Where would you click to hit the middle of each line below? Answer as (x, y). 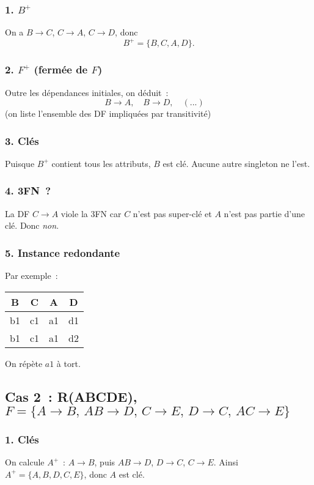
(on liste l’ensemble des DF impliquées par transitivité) (108, 113)
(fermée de (61, 69)
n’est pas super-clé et (172, 213)
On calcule (25, 462)
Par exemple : (31, 276)
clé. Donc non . (32, 225)
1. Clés (22, 439)
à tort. (68, 363)
